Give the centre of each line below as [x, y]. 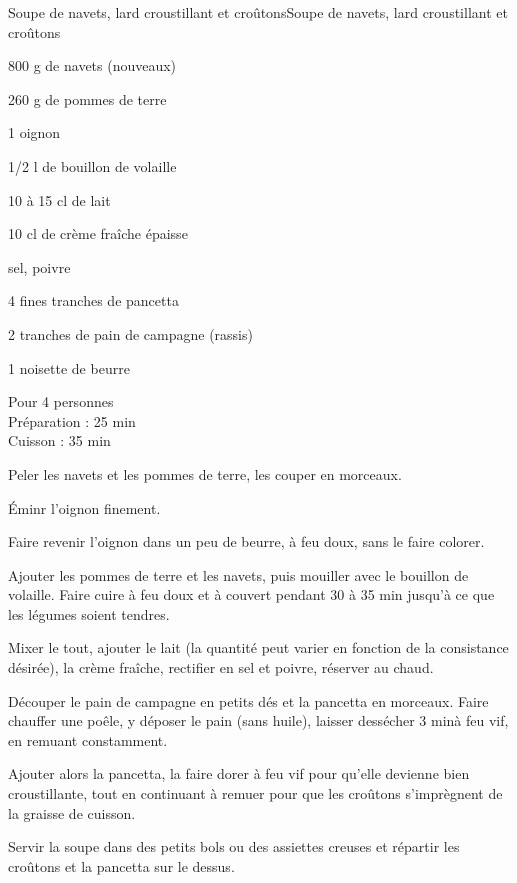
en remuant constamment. [88, 739]
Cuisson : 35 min [59, 440]
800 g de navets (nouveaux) [92, 65]
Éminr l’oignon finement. [84, 507]
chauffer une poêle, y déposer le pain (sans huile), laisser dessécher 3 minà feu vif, [258, 720]
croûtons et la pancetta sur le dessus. [121, 865]
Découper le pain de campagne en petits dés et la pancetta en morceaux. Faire [248, 700]
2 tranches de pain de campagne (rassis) [130, 333]
